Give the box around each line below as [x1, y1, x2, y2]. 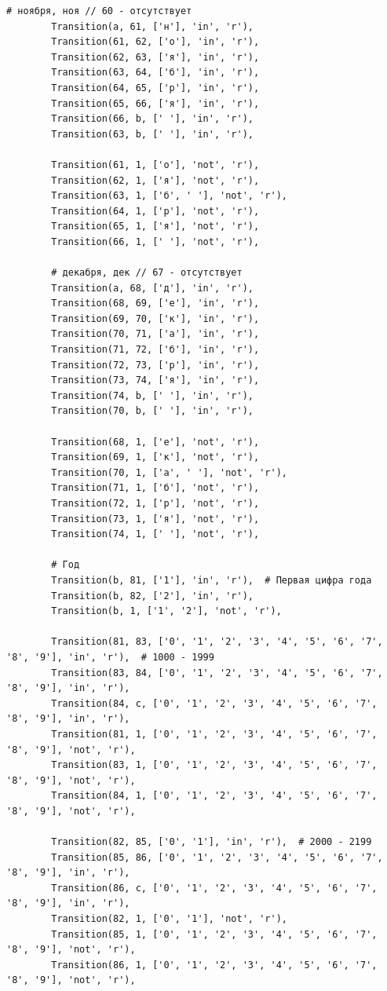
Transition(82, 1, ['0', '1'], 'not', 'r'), [51, 913, 287, 925]
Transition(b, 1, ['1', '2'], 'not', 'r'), [51, 605, 282, 617]
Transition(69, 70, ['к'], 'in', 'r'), [51, 313, 260, 324]
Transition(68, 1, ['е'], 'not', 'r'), [51, 436, 260, 448]
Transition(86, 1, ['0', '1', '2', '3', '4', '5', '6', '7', [51, 959, 378, 971]
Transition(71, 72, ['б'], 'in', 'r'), [51, 344, 260, 356]
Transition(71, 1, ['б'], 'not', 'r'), [51, 482, 260, 494]
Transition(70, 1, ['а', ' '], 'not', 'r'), [51, 466, 287, 478]
